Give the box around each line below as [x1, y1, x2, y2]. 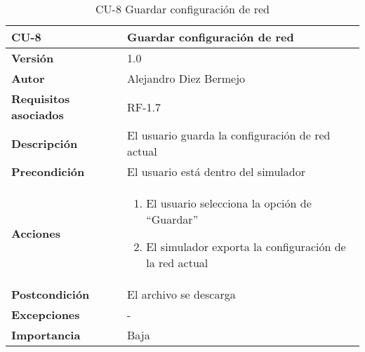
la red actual [146, 255, 208, 271]
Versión [11, 50, 54, 66]
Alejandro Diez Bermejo [127, 70, 246, 86]
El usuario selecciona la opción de [146, 195, 312, 211]
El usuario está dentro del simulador [127, 163, 305, 180]
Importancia [11, 327, 81, 343]
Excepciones [11, 306, 80, 323]
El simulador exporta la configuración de [146, 238, 346, 255]
